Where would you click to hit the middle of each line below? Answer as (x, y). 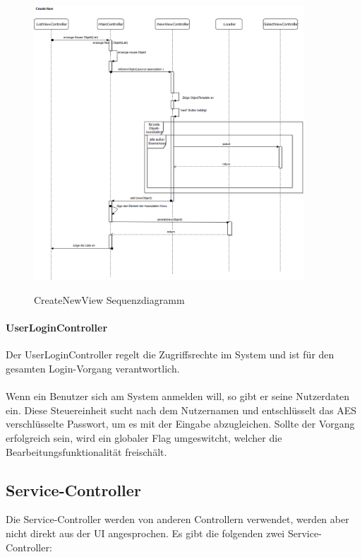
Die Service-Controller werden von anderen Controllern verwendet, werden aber (177, 519)
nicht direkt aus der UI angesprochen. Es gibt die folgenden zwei (145, 533)
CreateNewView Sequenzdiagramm (109, 300)
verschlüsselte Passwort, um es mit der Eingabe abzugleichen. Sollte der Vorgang (180, 424)
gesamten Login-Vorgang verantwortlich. (93, 368)
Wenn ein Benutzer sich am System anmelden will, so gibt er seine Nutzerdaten (178, 396)
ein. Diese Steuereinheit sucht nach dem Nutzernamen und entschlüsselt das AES (181, 410)
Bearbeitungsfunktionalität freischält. (86, 451)
